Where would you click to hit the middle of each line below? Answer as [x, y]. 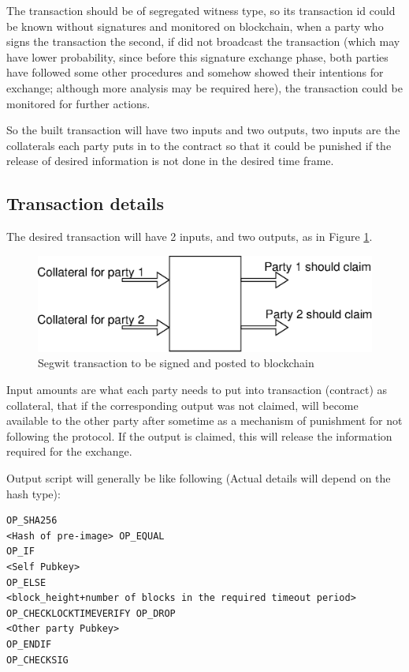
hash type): [33, 493]
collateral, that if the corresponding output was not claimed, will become [182, 405]
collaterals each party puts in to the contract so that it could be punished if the [199, 145]
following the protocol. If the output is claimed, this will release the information [199, 435]
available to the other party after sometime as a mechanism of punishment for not [204, 420]
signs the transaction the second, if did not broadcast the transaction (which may [203, 41]
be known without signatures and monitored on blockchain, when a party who [195, 26]
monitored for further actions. [78, 103]
